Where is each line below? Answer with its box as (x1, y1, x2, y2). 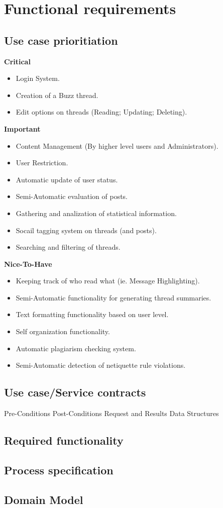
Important (4, 123, 41, 134)
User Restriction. (16, 157, 68, 168)
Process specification (4, 462, 114, 477)
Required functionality (4, 433, 124, 448)
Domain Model (4, 491, 83, 507)
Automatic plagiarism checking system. (16, 343, 136, 353)
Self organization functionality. (16, 326, 110, 337)
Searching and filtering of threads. (16, 242, 121, 252)
